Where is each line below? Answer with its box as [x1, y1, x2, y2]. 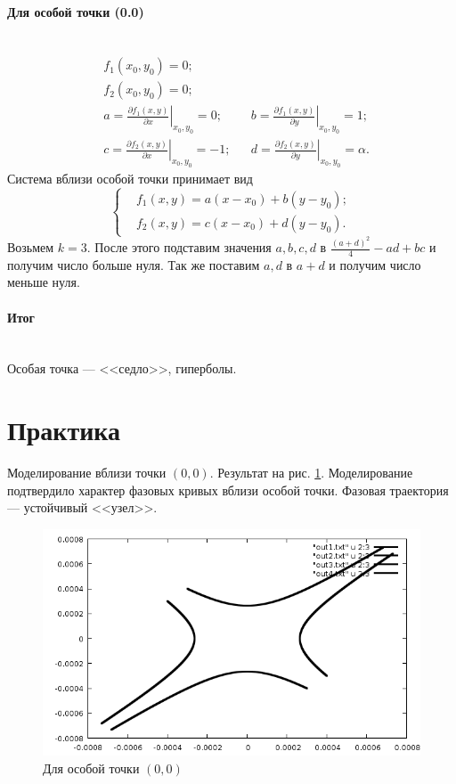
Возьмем [7, 238, 54, 257]
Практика [7, 412, 121, 448]
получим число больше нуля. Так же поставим [7, 255, 260, 274]
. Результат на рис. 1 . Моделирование [209, 463, 413, 482]
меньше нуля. [7, 273, 80, 291]
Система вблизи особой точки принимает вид [7, 169, 253, 188]
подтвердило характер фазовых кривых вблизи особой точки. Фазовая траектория [7, 480, 449, 499]
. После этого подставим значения [86, 238, 272, 257]
